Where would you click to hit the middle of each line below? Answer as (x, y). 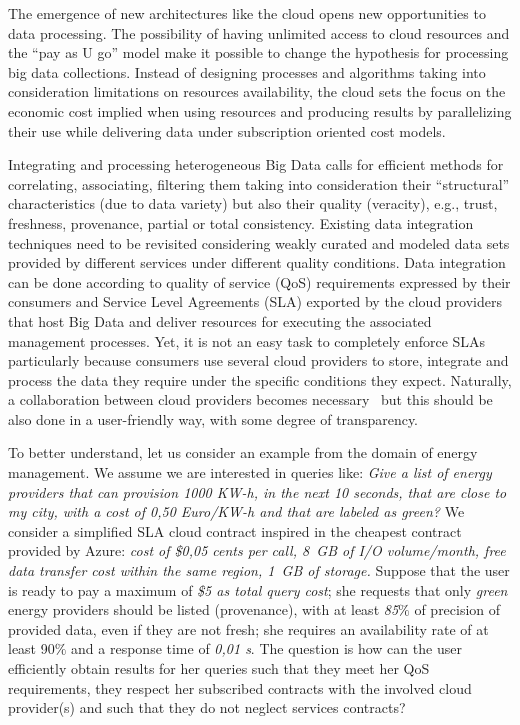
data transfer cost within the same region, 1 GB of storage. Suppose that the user (259, 570)
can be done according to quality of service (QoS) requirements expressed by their (259, 281)
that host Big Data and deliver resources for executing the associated (220, 320)
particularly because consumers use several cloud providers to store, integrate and (258, 360)
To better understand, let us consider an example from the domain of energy (243, 452)
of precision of (457, 609)
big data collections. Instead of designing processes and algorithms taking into (247, 71)
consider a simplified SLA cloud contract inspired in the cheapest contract (235, 530)
